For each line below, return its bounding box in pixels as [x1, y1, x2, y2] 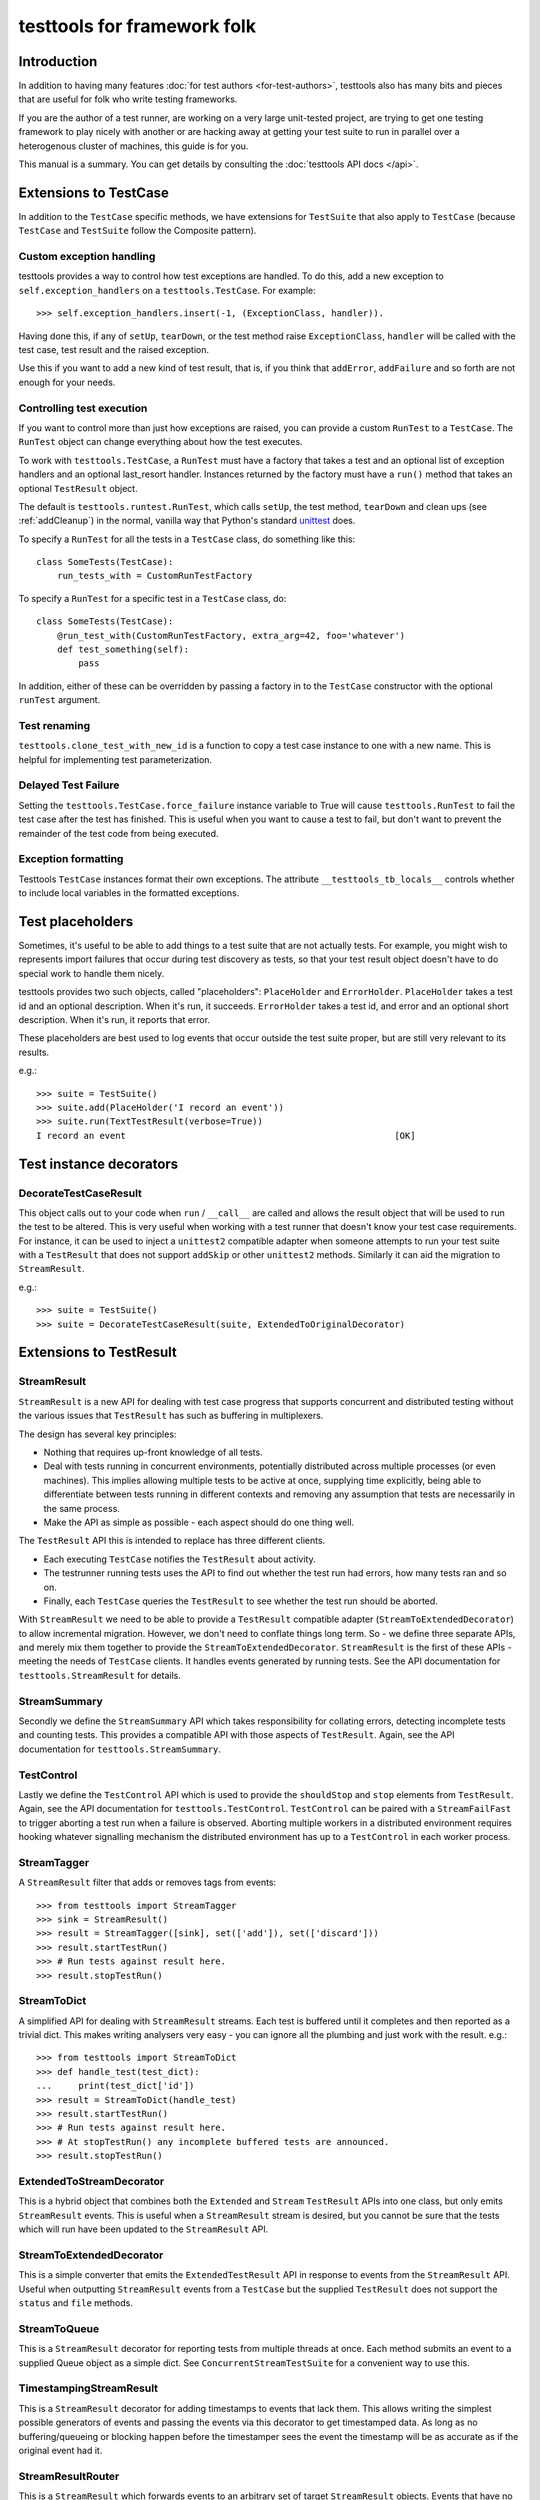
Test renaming [18, 718, 90, 732]
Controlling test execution [18, 401, 148, 415]
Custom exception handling [18, 250, 156, 264]
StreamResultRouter [18, 2469, 120, 2483]
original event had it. [18, 2444, 103, 2456]
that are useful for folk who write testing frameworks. [18, 93, 238, 105]
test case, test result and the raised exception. [18, 344, 210, 356]
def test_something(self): [56, 644, 190, 655]
